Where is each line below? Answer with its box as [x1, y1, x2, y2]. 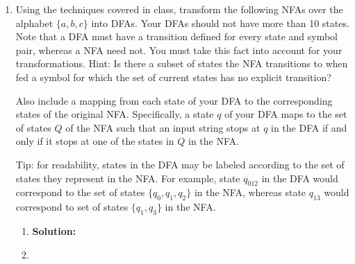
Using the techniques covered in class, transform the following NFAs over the [15, 2, 343, 16]
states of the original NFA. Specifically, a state [15, 107, 214, 121]
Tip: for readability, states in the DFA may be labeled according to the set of [15, 157, 345, 171]
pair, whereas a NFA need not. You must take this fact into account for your [15, 42, 342, 57]
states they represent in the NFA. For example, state [15, 170, 240, 185]
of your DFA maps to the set [224, 107, 347, 121]
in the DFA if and [271, 120, 347, 134]
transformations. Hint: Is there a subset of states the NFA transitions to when [15, 56, 348, 71]
